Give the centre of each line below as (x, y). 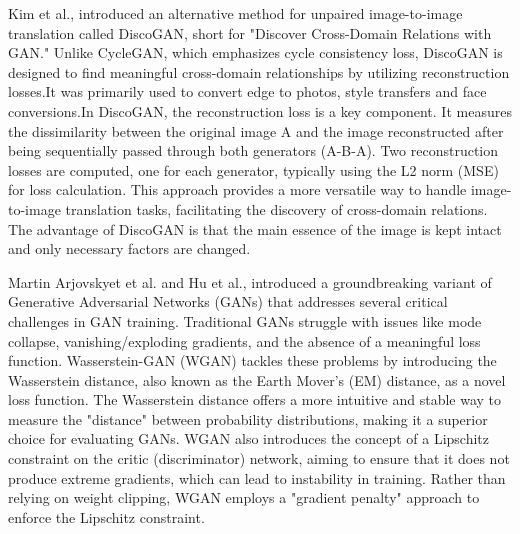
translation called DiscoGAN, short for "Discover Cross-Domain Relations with (250, 32)
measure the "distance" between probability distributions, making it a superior (248, 418)
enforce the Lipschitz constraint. (106, 516)
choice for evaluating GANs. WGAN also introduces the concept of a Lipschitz (249, 438)
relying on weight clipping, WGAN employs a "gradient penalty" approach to (244, 497)
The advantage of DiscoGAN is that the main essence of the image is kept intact (255, 228)
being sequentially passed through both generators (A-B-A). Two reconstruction (253, 150)
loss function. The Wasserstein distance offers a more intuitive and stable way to (255, 399)
